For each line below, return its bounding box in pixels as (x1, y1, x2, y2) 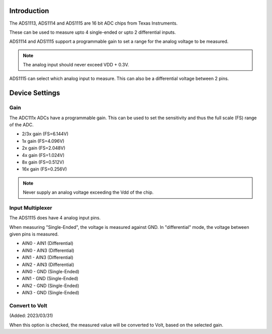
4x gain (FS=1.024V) (22, 152, 65, 158)
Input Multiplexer (9, 204, 52, 211)
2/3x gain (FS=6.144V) (22, 131, 69, 137)
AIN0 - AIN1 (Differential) (22, 240, 74, 246)
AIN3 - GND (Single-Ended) (22, 290, 80, 296)
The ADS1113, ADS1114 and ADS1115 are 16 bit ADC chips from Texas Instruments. (9, 20, 178, 26)
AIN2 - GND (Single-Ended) (22, 282, 80, 289)
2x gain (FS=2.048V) (22, 145, 65, 151)
